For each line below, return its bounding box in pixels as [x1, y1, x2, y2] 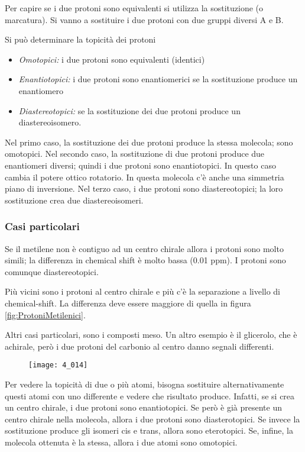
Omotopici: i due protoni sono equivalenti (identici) [18, 53, 205, 65]
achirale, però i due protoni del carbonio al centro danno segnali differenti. [5, 340, 274, 352]
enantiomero [18, 84, 63, 96]
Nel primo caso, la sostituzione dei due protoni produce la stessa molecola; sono [5, 135, 293, 148]
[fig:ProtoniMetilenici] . [5, 308, 86, 321]
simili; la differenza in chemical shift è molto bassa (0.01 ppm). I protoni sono [5, 254, 286, 266]
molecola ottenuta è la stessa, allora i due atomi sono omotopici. [5, 435, 238, 448]
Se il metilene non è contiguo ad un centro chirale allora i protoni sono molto [5, 242, 284, 254]
